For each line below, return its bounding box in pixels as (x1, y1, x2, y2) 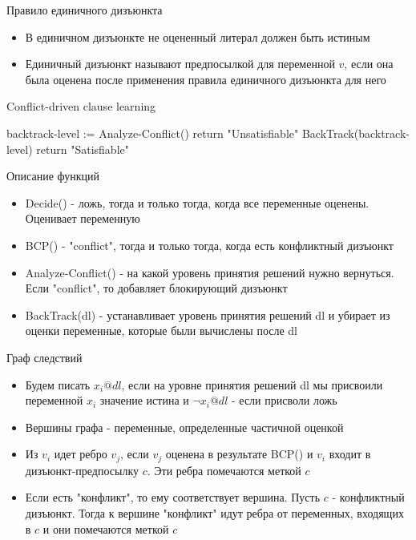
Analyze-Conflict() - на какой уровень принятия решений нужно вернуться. (25, 264, 394, 280)
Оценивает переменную (25, 210, 140, 227)
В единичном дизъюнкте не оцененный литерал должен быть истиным (25, 28, 370, 45)
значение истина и (99, 392, 189, 409)
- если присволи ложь (231, 392, 337, 409)
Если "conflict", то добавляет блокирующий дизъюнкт (25, 280, 288, 296)
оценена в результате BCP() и (165, 445, 313, 462)
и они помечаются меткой (42, 520, 169, 537)
